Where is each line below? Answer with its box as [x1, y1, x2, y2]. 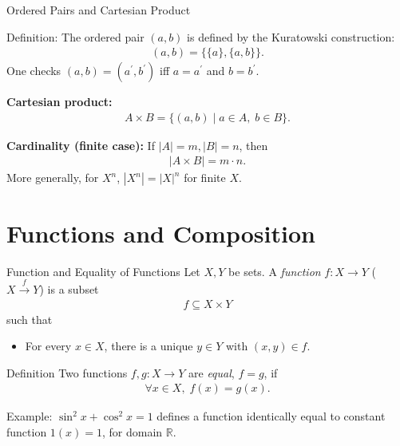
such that [6, 310, 53, 327]
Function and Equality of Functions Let [6, 262, 200, 279]
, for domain [102, 424, 163, 440]
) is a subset [39, 280, 99, 297]
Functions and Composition [6, 216, 315, 249]
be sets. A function [228, 262, 321, 279]
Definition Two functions [6, 364, 128, 381]
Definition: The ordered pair [6, 28, 145, 45]
